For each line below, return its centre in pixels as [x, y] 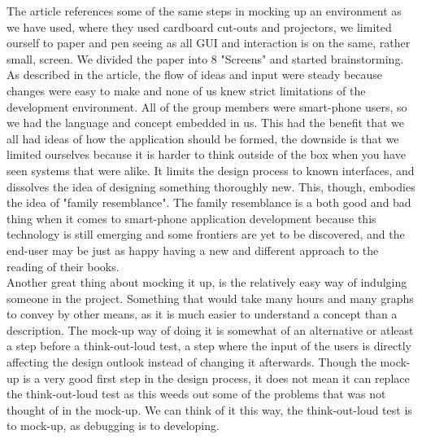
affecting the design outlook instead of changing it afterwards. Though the [191, 362]
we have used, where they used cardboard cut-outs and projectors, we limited [199, 26]
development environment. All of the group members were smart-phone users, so [207, 106]
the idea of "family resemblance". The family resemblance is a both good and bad [209, 202]
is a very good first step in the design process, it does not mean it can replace [216, 378]
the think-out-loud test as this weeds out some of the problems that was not [196, 394]
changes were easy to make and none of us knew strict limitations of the [186, 90]
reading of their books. [63, 266]
